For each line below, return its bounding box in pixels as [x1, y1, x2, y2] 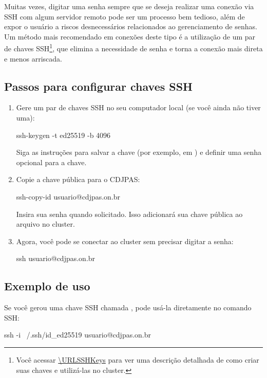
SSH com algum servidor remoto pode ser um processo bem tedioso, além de [4, 11, 245, 22]
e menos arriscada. [4, 53, 62, 64]
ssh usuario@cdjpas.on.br [16, 253, 96, 264]
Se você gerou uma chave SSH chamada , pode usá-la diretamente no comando [4, 302, 252, 313]
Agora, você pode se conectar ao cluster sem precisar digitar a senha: [16, 235, 234, 246]
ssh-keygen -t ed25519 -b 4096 [16, 129, 111, 140]
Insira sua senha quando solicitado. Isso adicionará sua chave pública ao [16, 208, 243, 219]
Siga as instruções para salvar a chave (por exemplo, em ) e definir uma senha [16, 147, 262, 157]
